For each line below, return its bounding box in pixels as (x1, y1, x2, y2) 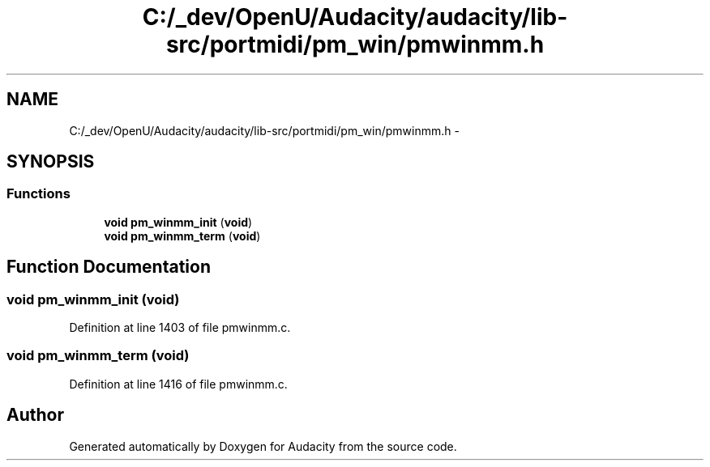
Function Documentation (6, 257, 211, 278)
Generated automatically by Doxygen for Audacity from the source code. (69, 439, 457, 453)
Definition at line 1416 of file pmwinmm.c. (69, 376, 288, 391)
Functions (6, 185, 71, 202)
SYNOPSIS (6, 151, 95, 172)
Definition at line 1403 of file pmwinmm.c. (69, 321, 291, 335)
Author (6, 405, 64, 426)
